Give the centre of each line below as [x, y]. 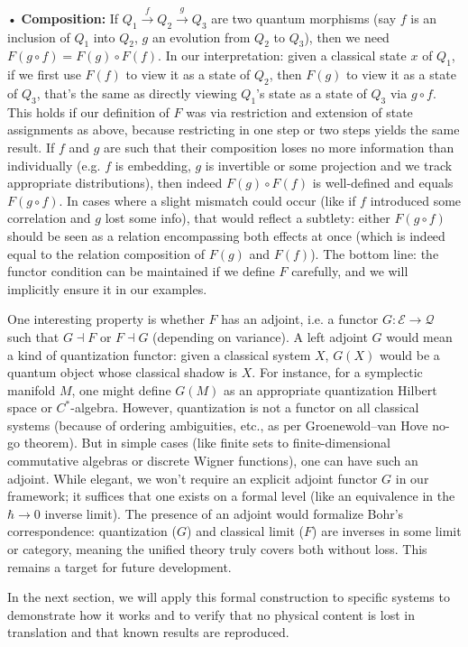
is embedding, [153, 165]
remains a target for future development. [119, 566]
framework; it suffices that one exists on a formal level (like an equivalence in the [231, 496]
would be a [409, 354]
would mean [419, 336]
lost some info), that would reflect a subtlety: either [248, 218]
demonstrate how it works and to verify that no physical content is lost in [211, 614]
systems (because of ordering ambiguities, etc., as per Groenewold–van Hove [218, 425]
